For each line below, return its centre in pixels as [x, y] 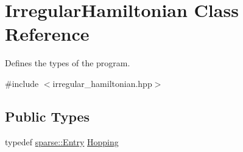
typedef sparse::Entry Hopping [62, 141]
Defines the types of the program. [68, 63]
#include [22, 83]
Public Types [48, 116]
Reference [47, 34]
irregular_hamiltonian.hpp [102, 83]
